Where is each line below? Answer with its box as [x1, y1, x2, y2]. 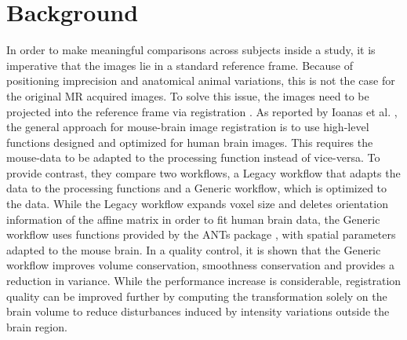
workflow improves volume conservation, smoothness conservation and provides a [6, 257, 394, 273]
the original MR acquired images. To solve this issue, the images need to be [6, 87, 369, 104]
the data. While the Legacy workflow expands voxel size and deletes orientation [6, 196, 388, 212]
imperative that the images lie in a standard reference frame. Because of [6, 57, 353, 73]
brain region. [6, 318, 67, 335]
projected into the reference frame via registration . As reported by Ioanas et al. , [6, 103, 398, 119]
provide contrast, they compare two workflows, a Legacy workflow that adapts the [6, 164, 401, 181]
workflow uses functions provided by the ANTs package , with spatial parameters [6, 226, 396, 243]
